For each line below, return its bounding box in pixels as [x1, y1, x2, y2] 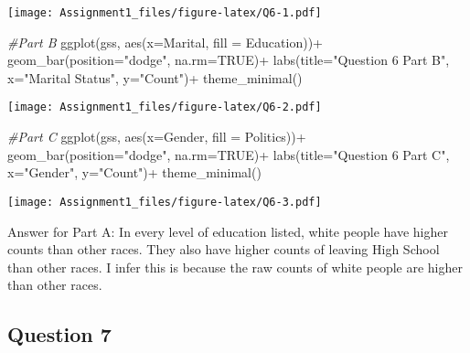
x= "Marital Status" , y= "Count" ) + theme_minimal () [7, 68, 303, 87]
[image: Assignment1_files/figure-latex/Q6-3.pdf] [7, 195, 322, 209]
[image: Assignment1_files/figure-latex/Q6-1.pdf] [7, 6, 322, 19]
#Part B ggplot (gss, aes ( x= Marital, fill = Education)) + [7, 32, 324, 51]
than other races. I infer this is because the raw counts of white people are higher [7, 257, 463, 276]
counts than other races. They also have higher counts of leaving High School [7, 240, 440, 259]
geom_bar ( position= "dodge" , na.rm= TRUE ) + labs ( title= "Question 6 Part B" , [7, 50, 450, 70]
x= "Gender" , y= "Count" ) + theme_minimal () [7, 163, 262, 182]
